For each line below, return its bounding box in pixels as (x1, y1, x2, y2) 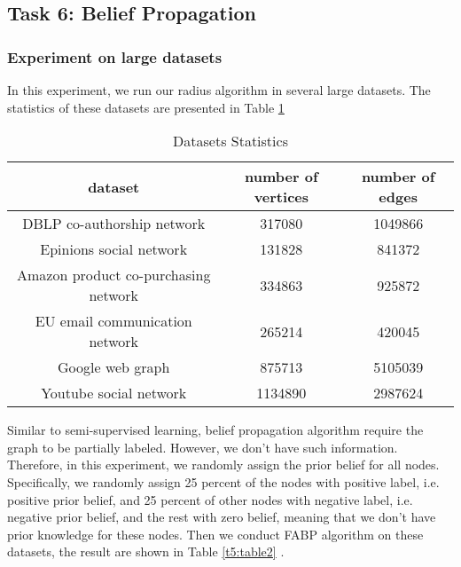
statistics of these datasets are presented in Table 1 (7, 98, 285, 116)
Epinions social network (40, 239, 188, 260)
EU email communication (35, 311, 192, 332)
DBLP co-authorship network (22, 213, 206, 234)
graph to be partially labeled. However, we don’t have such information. (7, 437, 398, 456)
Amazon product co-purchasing (16, 264, 211, 286)
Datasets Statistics (173, 130, 288, 152)
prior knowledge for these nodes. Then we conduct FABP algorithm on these (7, 524, 424, 543)
